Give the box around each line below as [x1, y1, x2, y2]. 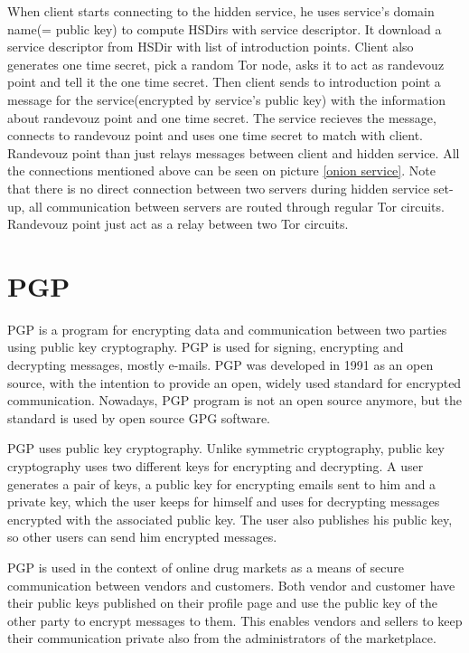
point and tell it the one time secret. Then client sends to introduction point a [7, 72, 441, 91]
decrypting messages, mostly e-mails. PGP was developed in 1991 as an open [7, 355, 434, 374]
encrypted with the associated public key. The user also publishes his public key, [7, 509, 453, 528]
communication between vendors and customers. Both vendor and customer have [7, 575, 455, 594]
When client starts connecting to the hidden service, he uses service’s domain [7, 2, 435, 20]
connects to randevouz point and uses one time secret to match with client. [7, 126, 423, 145]
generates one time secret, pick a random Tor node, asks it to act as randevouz [7, 54, 445, 73]
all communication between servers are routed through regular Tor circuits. [29, 196, 445, 215]
